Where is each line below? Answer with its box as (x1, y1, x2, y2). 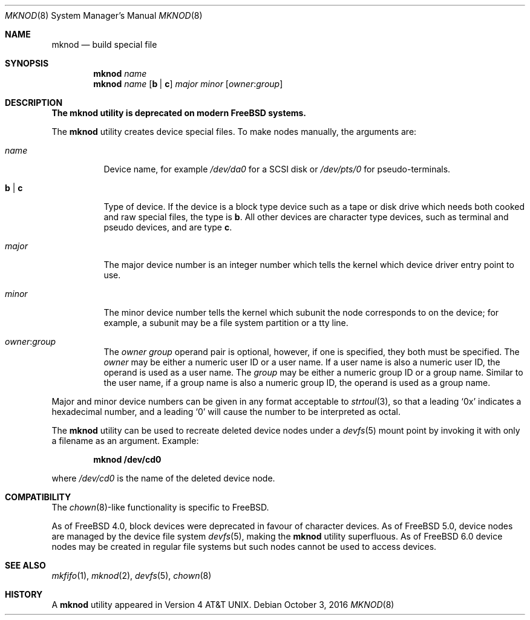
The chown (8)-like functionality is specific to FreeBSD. (51, 502, 269, 512)
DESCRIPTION (5, 97, 63, 108)
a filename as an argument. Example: (51, 436, 199, 446)
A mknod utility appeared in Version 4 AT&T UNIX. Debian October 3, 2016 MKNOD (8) (51, 599, 394, 610)
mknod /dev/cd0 (93, 454, 162, 465)
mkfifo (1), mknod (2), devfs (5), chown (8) (51, 570, 212, 581)
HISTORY (5, 589, 43, 599)
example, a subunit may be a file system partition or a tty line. (103, 318, 348, 328)
